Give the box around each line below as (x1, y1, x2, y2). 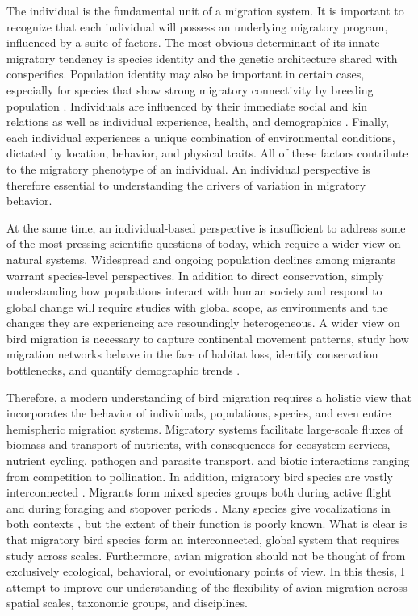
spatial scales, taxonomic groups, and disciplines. (6, 594, 248, 611)
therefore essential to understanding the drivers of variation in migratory (6, 176, 366, 193)
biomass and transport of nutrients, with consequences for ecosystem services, (6, 436, 391, 453)
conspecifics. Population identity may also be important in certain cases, (6, 65, 365, 82)
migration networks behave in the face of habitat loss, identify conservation (6, 346, 378, 362)
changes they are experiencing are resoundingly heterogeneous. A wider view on (6, 314, 400, 331)
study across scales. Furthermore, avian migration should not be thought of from (6, 547, 406, 564)
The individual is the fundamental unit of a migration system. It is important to (6, 2, 404, 19)
